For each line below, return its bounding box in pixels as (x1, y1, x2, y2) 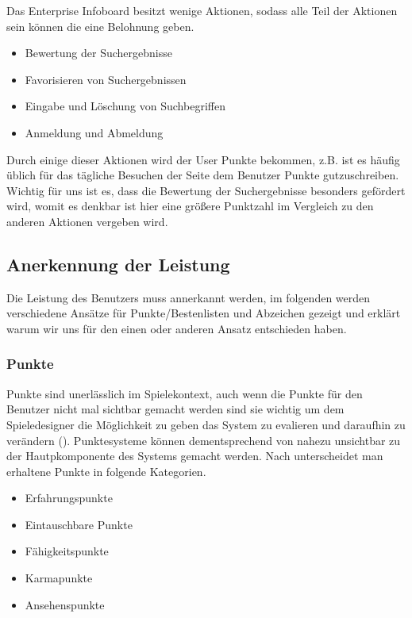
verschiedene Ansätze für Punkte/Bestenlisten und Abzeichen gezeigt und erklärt (6, 305, 401, 321)
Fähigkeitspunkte (25, 543, 109, 559)
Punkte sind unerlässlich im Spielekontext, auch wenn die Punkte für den (6, 385, 363, 401)
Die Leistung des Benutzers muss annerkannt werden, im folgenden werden (6, 289, 371, 305)
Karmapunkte (25, 570, 93, 586)
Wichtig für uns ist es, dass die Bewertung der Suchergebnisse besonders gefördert (6, 182, 406, 198)
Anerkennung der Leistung (6, 251, 230, 276)
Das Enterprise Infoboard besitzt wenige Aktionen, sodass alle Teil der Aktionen (6, 2, 398, 18)
